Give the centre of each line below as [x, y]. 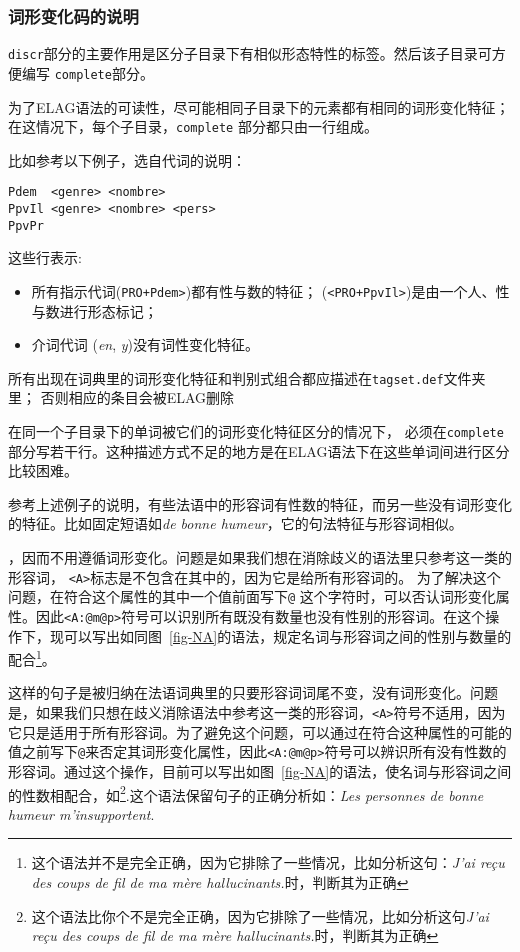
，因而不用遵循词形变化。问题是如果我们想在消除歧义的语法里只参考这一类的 [260, 557]
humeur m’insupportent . [81, 813]
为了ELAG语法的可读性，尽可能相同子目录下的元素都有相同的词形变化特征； [259, 106]
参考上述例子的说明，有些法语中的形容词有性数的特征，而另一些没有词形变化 [260, 503]
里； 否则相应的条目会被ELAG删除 [121, 397]
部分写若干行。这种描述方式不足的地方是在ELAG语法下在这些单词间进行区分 [259, 450]
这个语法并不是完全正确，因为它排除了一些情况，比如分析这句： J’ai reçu [268, 862]
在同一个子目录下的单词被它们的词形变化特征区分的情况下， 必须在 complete [256, 431]
